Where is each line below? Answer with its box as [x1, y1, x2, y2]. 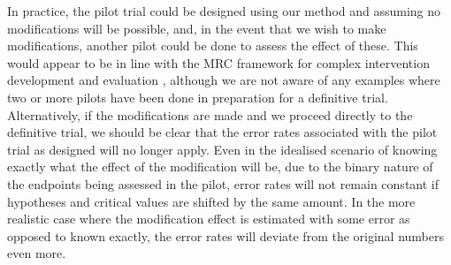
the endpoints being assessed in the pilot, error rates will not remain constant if [7, 174, 440, 193]
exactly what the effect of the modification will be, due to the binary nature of [7, 157, 433, 176]
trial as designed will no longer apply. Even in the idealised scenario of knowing [7, 140, 438, 158]
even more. [7, 244, 66, 262]
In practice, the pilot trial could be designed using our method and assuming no [7, 2, 441, 19]
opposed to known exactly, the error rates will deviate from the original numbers [7, 226, 445, 245]
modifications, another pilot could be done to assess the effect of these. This [7, 36, 418, 55]
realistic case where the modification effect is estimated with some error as [7, 209, 410, 228]
